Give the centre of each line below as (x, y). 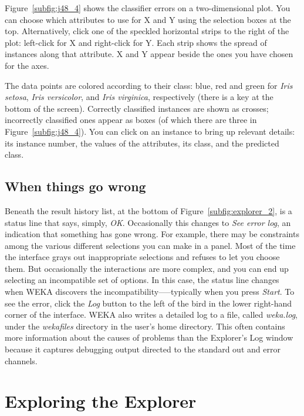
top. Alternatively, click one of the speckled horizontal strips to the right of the (147, 31)
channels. (21, 360)
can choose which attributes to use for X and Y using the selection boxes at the (148, 19)
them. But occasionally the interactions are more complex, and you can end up (147, 268)
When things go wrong (75, 186)
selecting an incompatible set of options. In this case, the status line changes (142, 280)
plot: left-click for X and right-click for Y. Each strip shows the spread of (136, 42)
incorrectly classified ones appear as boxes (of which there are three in (131, 120)
